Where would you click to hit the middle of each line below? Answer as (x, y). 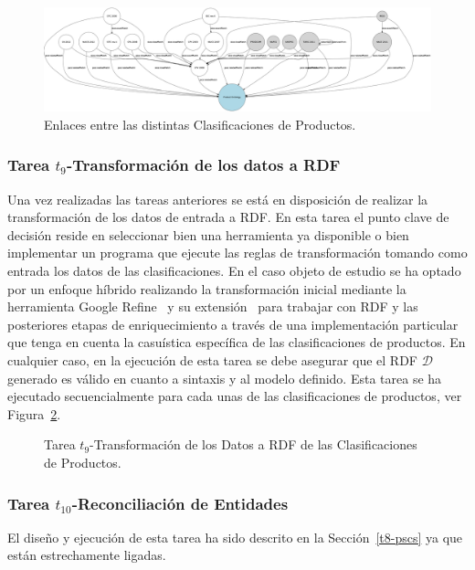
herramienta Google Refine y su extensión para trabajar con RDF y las (213, 306)
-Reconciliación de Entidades (180, 503)
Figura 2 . (34, 413)
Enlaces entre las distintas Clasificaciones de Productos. (200, 124)
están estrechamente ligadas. (87, 555)
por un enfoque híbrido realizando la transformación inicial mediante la (207, 288)
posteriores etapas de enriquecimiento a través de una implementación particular (233, 324)
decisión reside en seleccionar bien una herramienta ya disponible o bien (208, 234)
